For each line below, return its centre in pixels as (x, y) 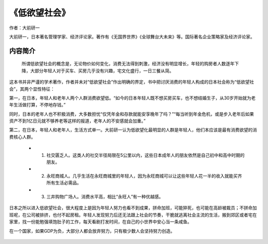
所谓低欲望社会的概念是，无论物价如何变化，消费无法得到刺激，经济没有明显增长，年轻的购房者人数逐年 (128, 64)
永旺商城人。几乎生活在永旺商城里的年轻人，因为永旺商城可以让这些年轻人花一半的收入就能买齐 (144, 176)
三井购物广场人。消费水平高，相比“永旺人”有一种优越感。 (105, 196)
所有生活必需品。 (64, 183)
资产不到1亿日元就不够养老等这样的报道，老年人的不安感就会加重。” (77, 121)
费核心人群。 (22, 137)
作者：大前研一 (24, 28)
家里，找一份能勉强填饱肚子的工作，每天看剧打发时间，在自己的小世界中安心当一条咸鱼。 (100, 222)
